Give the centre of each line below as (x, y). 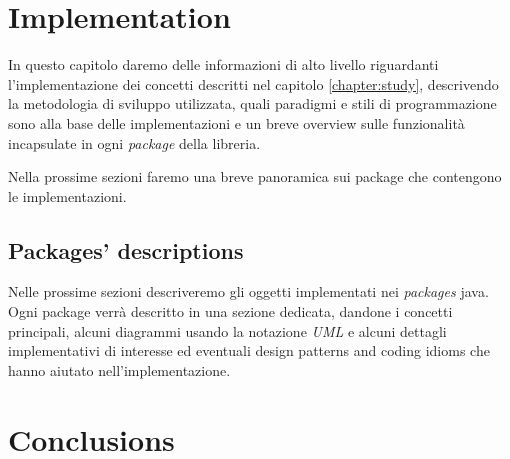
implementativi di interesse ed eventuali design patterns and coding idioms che (249, 350)
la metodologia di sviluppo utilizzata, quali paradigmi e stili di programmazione (252, 103)
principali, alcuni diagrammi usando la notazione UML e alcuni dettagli (227, 330)
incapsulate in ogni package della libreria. (134, 142)
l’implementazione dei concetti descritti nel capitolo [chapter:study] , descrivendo (253, 83)
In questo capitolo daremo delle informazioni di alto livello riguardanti (223, 64)
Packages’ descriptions (126, 249)
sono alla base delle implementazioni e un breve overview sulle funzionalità (236, 122)
